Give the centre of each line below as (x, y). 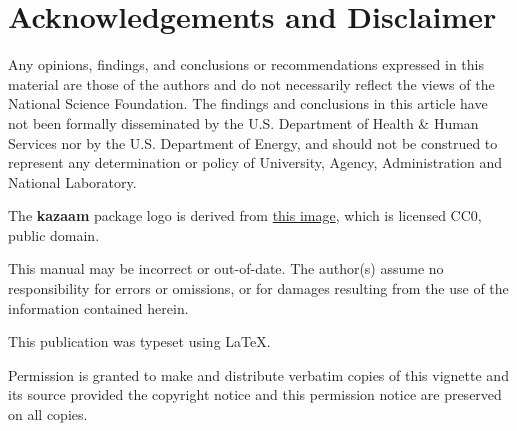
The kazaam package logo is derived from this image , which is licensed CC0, (245, 215)
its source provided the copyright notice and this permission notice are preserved (255, 394)
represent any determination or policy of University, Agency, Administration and (255, 162)
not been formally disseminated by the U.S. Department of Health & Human (243, 122)
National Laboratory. (72, 181)
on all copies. (48, 414)
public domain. (54, 234)
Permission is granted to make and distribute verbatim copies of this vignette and (258, 374)
